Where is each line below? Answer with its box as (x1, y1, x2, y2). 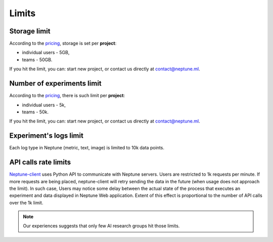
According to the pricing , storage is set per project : (9, 41, 117, 47)
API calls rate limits (9, 158, 71, 167)
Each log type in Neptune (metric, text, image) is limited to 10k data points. (9, 145, 164, 151)
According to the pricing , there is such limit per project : (9, 93, 125, 99)
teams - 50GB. (22, 56, 53, 63)
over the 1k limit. (9, 199, 43, 206)
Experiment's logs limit (9, 132, 83, 140)
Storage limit (9, 27, 51, 35)
